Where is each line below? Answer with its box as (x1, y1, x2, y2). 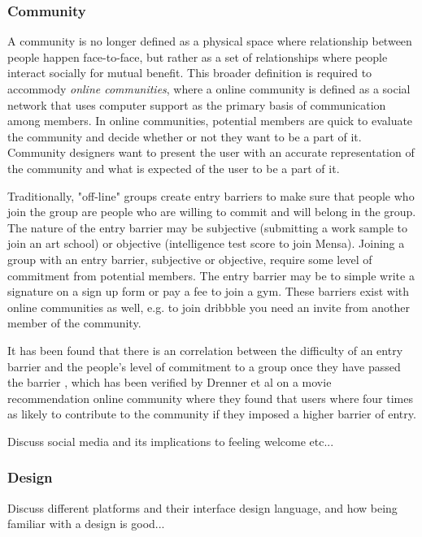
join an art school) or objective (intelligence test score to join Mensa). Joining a (7, 235, 405, 252)
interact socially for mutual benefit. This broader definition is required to (7, 64, 372, 81)
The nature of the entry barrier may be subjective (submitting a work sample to (7, 219, 408, 236)
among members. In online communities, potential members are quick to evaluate (7, 112, 413, 129)
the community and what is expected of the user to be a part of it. (7, 159, 340, 176)
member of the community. (7, 314, 141, 331)
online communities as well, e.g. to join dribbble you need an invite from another (7, 298, 410, 315)
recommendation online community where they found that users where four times (7, 389, 413, 406)
